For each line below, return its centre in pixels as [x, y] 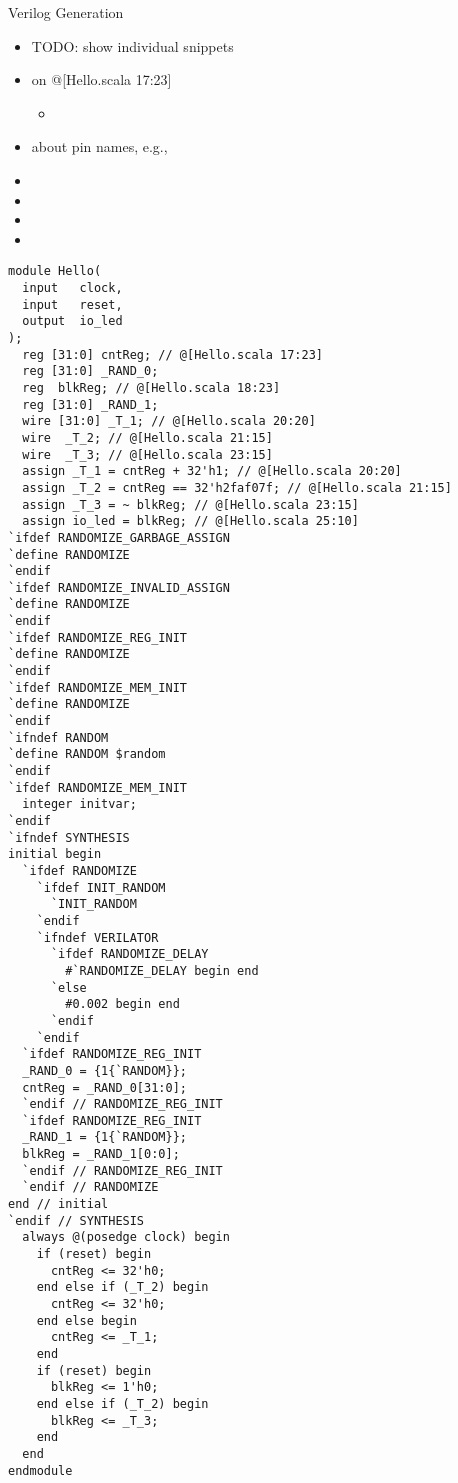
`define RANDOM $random [87, 754]
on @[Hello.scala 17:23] [101, 79]
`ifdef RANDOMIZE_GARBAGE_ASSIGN [119, 537]
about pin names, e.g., [99, 146]
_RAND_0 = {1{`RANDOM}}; [104, 1070]
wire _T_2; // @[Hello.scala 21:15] [147, 437]
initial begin [55, 854]
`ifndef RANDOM [58, 737]
